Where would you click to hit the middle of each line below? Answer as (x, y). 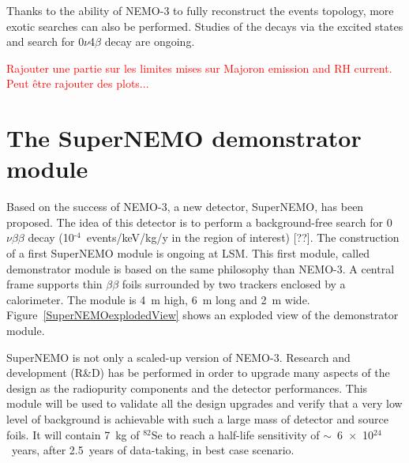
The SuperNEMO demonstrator (184, 138)
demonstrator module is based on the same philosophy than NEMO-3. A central (201, 268)
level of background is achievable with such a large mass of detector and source (197, 419)
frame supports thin (54, 284)
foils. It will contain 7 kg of (73, 434)
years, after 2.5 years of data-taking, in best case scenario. (153, 450)
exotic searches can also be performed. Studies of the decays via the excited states (205, 26)
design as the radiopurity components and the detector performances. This (187, 388)
